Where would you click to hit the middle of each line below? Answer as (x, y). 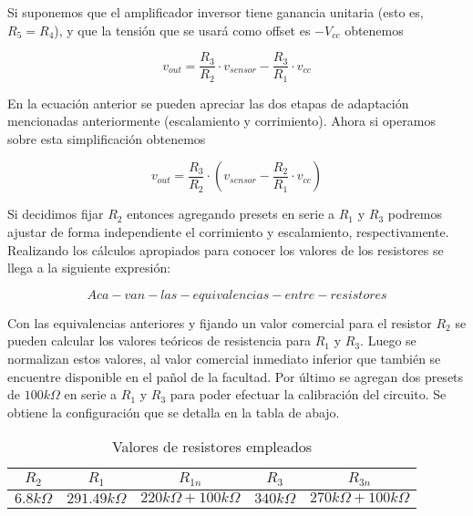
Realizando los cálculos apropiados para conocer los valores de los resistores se (226, 249)
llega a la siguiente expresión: (89, 268)
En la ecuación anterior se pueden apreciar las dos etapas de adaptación (208, 103)
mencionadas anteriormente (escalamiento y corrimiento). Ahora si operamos (221, 121)
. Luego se (388, 341)
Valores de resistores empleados (212, 447)
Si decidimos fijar (56, 214)
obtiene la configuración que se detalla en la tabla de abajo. (174, 412)
